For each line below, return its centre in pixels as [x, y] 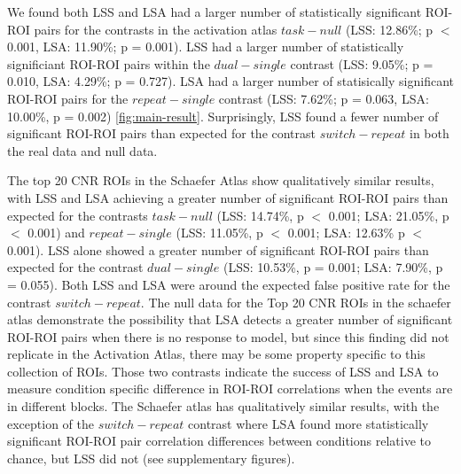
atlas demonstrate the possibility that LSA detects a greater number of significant [230, 319]
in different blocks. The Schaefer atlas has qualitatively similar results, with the [223, 406]
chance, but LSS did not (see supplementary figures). [151, 458]
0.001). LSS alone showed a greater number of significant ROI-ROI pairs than [218, 249]
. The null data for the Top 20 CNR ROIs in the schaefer [296, 302]
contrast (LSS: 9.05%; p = [362, 63]
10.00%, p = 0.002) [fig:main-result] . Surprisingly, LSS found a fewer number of [223, 116]
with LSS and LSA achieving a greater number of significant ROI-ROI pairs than [228, 197]
